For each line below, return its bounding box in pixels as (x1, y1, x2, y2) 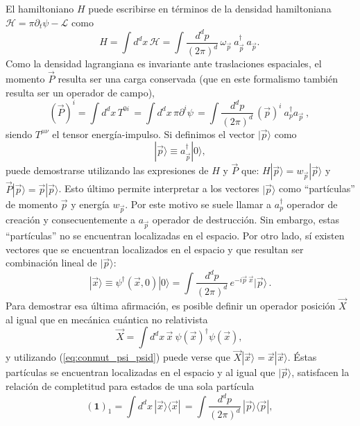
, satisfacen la (291, 365, 350, 380)
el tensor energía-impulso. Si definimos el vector (52, 126, 255, 141)
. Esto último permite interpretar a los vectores (58, 181, 259, 196)
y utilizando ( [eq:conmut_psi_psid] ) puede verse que (6, 350, 230, 364)
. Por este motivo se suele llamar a (125, 196, 272, 211)
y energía (71, 196, 110, 211)
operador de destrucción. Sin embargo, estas (152, 212, 340, 227)
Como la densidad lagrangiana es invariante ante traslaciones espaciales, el (6, 56, 322, 71)
